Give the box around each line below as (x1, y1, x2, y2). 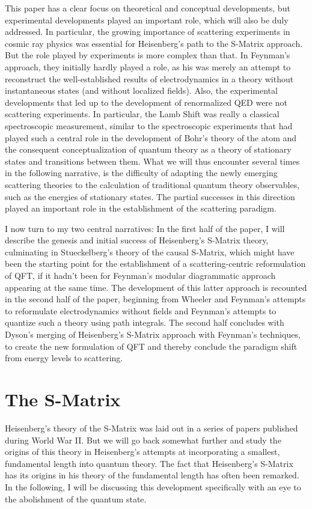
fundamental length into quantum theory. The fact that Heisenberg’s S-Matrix (5, 457, 293, 469)
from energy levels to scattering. (5, 352, 123, 364)
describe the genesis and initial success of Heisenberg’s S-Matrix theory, (5, 234, 269, 246)
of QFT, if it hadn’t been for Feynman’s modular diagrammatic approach (5, 269, 276, 282)
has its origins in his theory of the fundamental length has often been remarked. (5, 469, 299, 481)
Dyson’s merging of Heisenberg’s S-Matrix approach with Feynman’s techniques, (5, 328, 301, 341)
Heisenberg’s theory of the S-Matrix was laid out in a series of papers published (5, 421, 298, 434)
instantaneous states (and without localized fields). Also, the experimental (5, 84, 278, 97)
